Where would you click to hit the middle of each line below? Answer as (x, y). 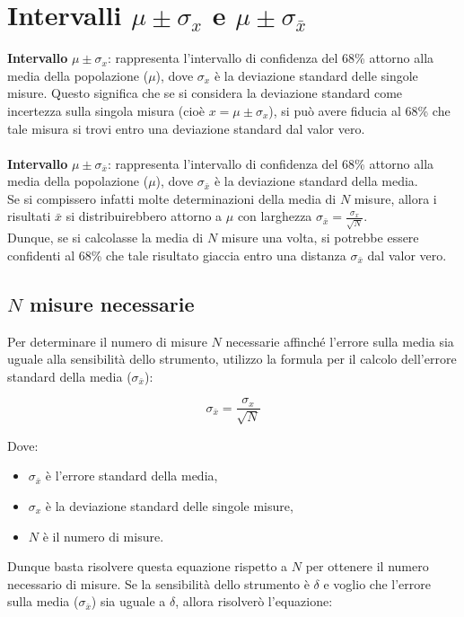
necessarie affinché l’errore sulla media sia (340, 341)
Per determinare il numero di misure (107, 341)
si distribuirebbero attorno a (144, 216)
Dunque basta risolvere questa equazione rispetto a (148, 566)
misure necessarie (112, 303)
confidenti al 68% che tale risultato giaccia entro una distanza (177, 255)
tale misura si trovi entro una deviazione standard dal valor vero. (186, 128)
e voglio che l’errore (377, 583)
